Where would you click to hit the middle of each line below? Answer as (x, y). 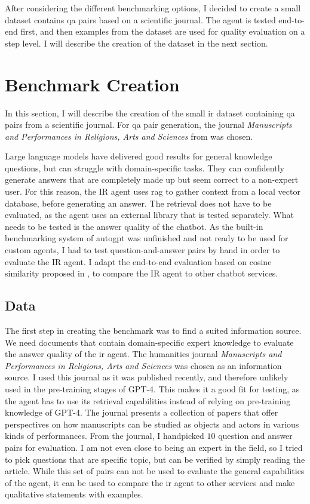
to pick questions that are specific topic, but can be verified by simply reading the (155, 459)
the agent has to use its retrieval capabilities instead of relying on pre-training (148, 400)
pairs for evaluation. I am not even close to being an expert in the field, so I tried (154, 447)
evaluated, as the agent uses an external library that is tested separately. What (149, 215)
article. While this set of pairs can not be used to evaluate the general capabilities (155, 471)
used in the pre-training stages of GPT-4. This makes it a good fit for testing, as (152, 388)
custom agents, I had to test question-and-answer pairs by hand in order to (142, 250)
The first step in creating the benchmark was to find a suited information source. (153, 331)
